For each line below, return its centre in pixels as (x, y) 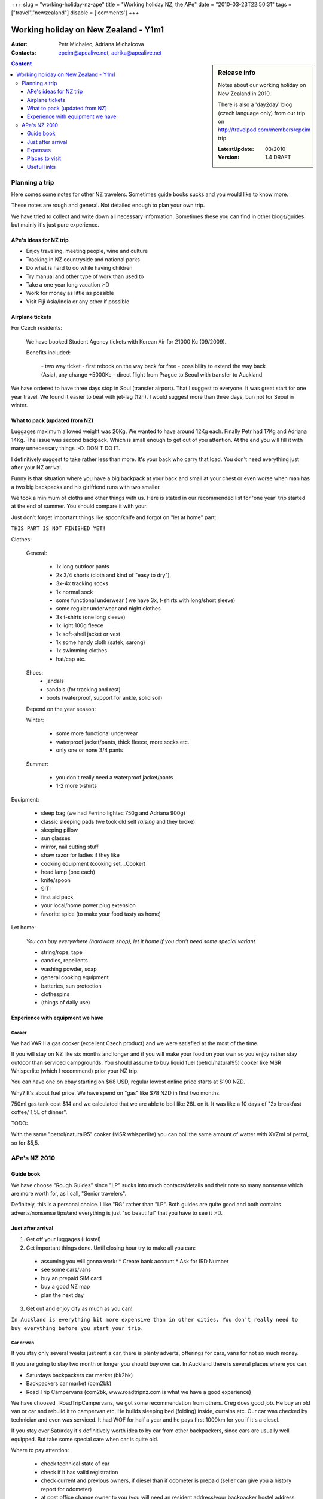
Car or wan (23, 1343)
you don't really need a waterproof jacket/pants (115, 777)
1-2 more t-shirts (77, 786)
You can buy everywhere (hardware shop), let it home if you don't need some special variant (141, 941)
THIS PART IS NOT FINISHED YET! (58, 529)
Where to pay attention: (40, 1450)
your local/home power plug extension (88, 905)
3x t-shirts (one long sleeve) (91, 617)
